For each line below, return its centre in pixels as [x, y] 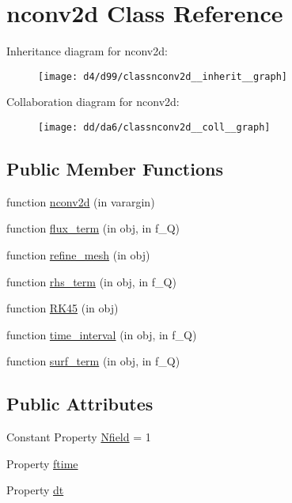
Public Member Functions [115, 169]
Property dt [35, 490]
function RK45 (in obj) [63, 308]
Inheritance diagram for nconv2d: [87, 51]
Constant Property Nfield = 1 [79, 437]
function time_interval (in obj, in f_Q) [102, 334]
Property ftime [42, 463]
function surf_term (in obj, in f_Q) [93, 361]
